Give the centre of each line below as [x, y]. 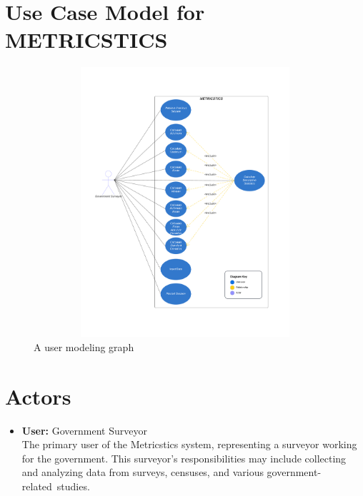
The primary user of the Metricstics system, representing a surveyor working [189, 444]
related [37, 486]
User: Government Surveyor [84, 430]
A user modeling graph [84, 346]
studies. [73, 486]
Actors [38, 396]
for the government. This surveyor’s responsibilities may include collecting [184, 458]
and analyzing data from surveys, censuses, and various [143, 472]
